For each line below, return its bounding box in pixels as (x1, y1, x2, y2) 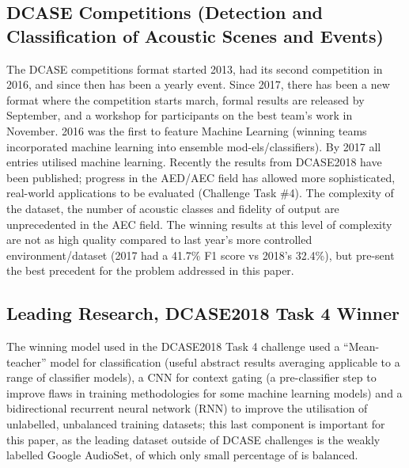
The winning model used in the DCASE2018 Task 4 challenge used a (6, 338, 340, 355)
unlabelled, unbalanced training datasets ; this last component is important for (6, 416, 385, 432)
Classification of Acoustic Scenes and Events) (6, 23, 384, 48)
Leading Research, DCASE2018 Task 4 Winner (6, 301, 400, 325)
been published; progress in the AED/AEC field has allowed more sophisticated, (6, 169, 396, 185)
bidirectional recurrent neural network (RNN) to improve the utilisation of (6, 400, 368, 417)
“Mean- (343, 338, 380, 355)
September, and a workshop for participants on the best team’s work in (6, 107, 353, 124)
